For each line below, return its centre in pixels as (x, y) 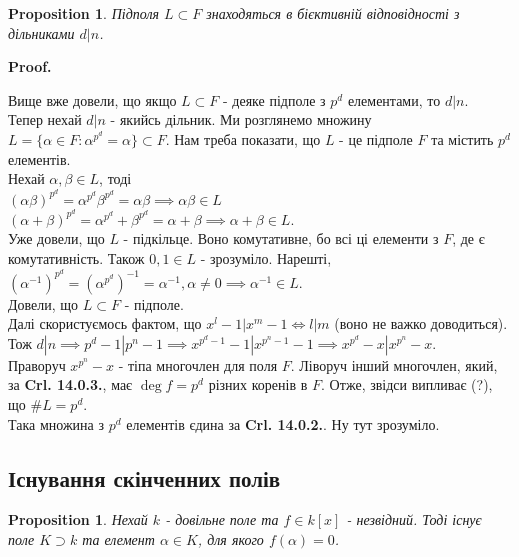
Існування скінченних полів (144, 477)
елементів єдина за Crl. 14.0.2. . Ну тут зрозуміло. (283, 423)
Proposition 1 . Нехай (78, 519)
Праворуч (37, 364)
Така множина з (56, 423)
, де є (468, 238)
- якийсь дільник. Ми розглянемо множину (241, 119)
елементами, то (394, 99)
